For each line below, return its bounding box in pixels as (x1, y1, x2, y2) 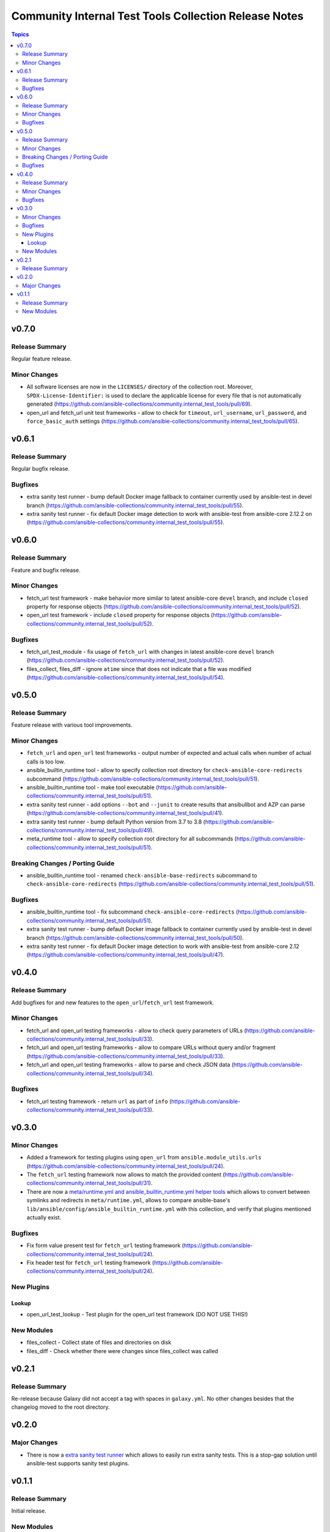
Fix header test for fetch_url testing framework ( (26, 1259, 155, 1266)
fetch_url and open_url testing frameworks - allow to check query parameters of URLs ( (26, 1026, 247, 1034)
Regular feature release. (11, 355, 72, 363)
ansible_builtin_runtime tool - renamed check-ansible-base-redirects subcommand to (26, 871, 257, 879)
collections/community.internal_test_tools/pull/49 (26, 826, 151, 833)
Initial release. (11, 1507, 46, 1515)
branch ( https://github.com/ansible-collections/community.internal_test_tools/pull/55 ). (26, 501, 244, 509)
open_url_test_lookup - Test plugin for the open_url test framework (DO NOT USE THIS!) (26, 1311, 248, 1318)
